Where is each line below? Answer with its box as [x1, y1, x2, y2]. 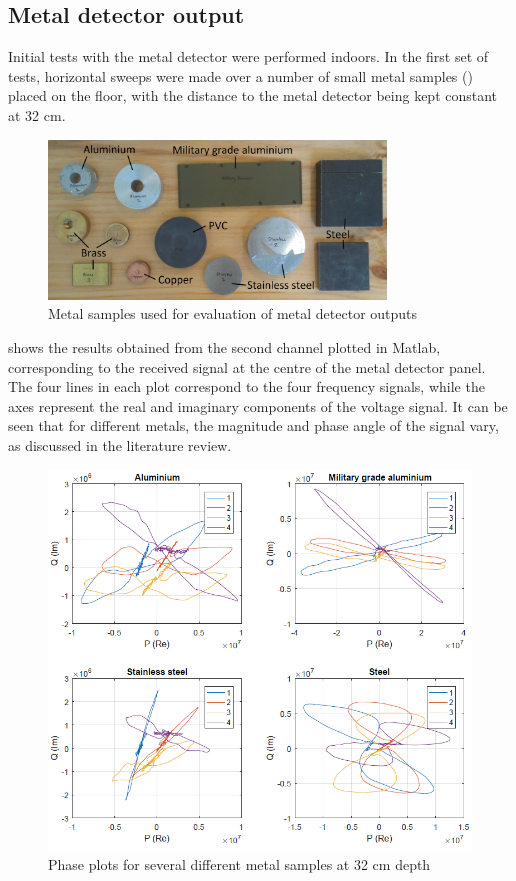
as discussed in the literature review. [8, 435, 232, 456]
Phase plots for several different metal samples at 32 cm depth [48, 854, 431, 875]
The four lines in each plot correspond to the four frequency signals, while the [8, 376, 485, 397]
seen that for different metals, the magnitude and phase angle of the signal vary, [8, 415, 499, 436]
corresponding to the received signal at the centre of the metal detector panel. [8, 356, 486, 377]
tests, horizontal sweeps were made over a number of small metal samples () [8, 65, 473, 86]
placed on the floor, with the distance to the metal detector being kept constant [8, 85, 498, 106]
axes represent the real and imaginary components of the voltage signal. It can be [8, 395, 508, 416]
